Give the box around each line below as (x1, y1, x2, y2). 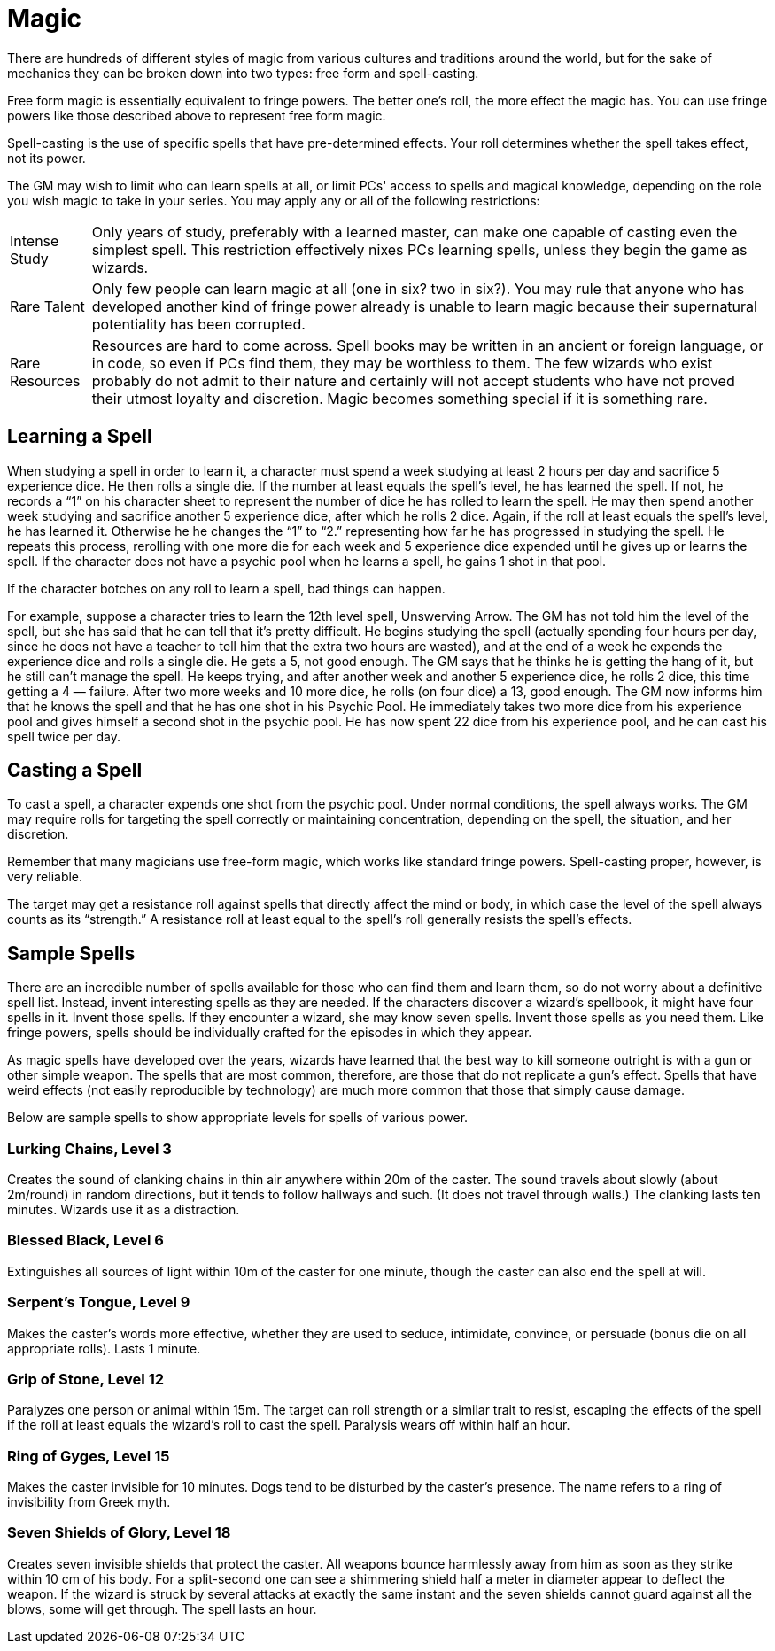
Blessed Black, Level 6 (7, 1231, 164, 1250)
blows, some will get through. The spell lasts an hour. (7, 1601, 317, 1616)
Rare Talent (10, 297, 85, 315)
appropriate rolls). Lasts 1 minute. (7, 1340, 201, 1356)
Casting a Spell (7, 759, 143, 782)
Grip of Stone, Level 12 (7, 1369, 165, 1388)
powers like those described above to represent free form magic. (7, 107, 386, 123)
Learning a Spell (7, 425, 152, 448)
